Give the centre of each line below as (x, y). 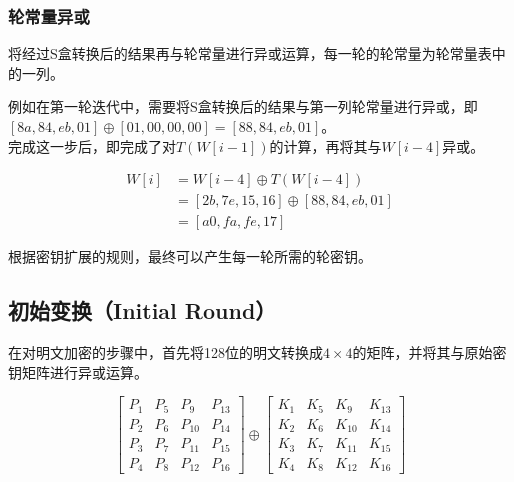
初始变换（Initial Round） (142, 310)
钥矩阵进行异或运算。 (78, 371)
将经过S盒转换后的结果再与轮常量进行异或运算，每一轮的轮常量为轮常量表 (250, 53)
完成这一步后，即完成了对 (92, 145)
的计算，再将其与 (325, 145)
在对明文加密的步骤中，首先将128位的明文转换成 (165, 352)
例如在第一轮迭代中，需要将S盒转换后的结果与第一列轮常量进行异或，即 (243, 106)
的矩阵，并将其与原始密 (429, 352)
